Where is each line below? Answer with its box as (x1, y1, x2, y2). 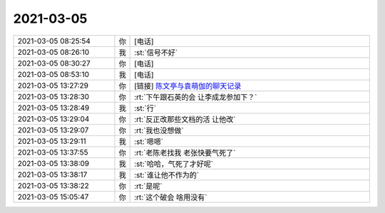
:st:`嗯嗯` (134, 136, 164, 146)
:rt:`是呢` (134, 181, 163, 191)
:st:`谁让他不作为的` (134, 170, 200, 180)
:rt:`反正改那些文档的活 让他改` (134, 114, 236, 124)
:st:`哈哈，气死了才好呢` (134, 159, 214, 169)
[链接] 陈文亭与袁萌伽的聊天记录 (134, 80, 242, 90)
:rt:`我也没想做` (134, 125, 185, 135)
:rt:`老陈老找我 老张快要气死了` (134, 147, 236, 157)
